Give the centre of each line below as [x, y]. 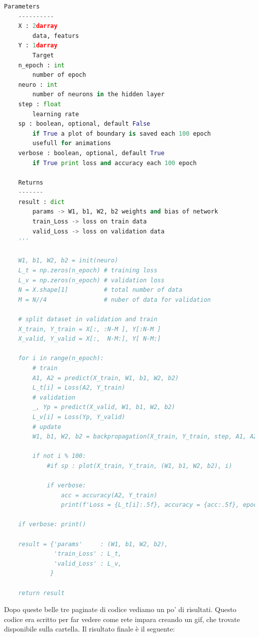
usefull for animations [72, 143]
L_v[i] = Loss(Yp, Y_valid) [79, 417]
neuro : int [38, 85]
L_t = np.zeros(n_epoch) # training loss [88, 271]
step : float [40, 104]
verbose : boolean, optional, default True [91, 153]
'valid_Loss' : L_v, [88, 563]
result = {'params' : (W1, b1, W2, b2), [93, 544]
